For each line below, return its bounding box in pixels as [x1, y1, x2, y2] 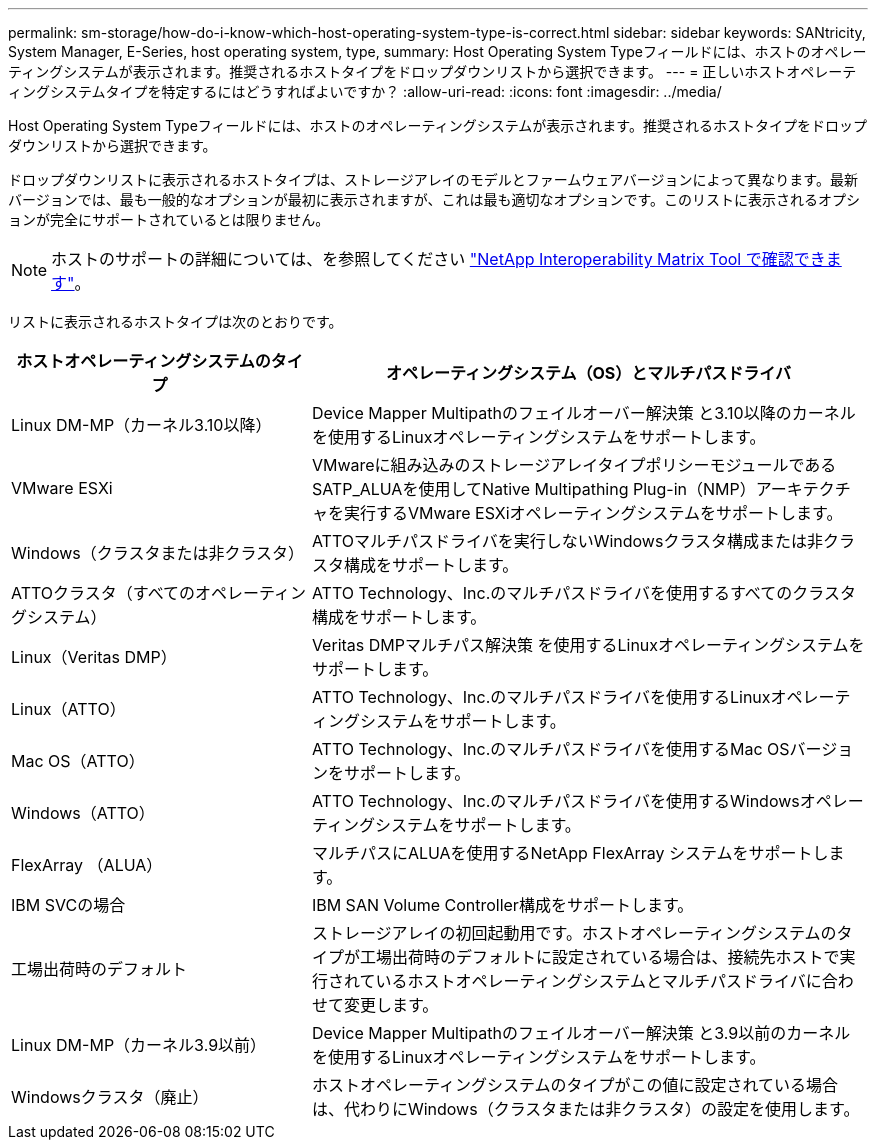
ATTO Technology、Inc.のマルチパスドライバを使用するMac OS [311, 739, 790, 759]
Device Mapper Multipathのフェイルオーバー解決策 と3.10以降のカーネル [311, 403, 856, 423]
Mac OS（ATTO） [11, 751, 145, 771]
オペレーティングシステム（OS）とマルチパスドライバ [385, 363, 791, 383]
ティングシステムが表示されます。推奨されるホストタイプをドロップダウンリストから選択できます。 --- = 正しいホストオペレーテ [8, 63, 857, 80]
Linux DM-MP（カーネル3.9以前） [11, 1035, 267, 1055]
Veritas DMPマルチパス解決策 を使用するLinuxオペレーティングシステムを [311, 635, 865, 655]
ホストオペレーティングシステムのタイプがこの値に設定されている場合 [311, 1075, 838, 1095]
